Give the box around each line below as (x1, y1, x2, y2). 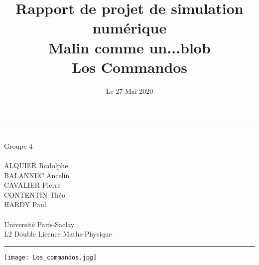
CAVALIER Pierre (4, 180, 61, 190)
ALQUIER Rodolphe (4, 160, 68, 171)
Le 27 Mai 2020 (106, 85, 153, 96)
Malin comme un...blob (48, 37, 211, 57)
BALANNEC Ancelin (4, 170, 70, 180)
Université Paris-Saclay (4, 219, 75, 229)
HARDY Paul (4, 199, 46, 210)
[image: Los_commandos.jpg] (4, 254, 97, 261)
